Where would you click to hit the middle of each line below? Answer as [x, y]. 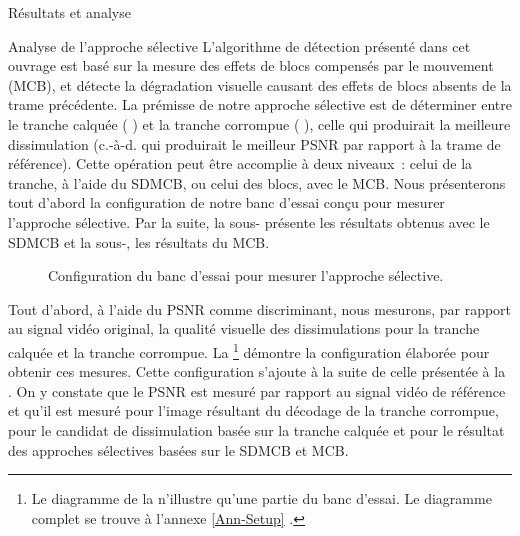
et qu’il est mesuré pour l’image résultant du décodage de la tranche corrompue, [253, 410]
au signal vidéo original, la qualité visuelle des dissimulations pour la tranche [244, 328]
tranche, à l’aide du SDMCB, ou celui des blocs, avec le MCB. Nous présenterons [257, 182]
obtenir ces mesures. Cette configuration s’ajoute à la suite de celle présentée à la [257, 371]
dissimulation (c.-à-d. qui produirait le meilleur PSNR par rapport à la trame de [254, 143]
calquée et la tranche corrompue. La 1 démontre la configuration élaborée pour [249, 350]
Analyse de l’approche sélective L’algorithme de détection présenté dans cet [239, 45]
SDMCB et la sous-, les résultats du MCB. [139, 241]
